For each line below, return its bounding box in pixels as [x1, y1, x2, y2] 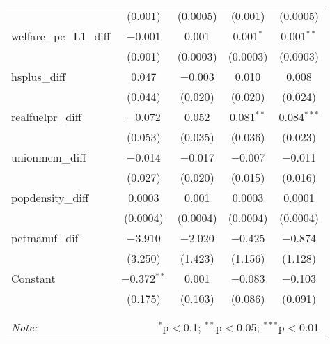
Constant [11, 270, 56, 286]
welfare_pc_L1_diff [11, 28, 111, 44]
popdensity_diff [11, 189, 89, 205]
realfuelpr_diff [11, 109, 82, 125]
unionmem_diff [11, 149, 86, 165]
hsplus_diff [11, 68, 66, 84]
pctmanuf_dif [11, 230, 79, 246]
